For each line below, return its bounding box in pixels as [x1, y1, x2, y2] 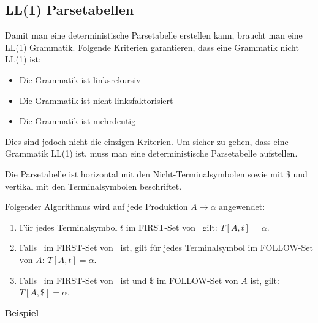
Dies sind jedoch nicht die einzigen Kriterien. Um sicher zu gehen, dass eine [5, 135, 289, 147]
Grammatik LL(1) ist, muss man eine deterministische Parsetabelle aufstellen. [5, 147, 298, 160]
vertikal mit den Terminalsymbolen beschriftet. [5, 179, 182, 192]
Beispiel [5, 306, 39, 319]
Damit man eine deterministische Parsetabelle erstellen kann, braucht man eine [5, 29, 303, 42]
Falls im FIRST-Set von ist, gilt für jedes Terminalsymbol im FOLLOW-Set [19, 241, 313, 254]
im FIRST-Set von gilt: [126, 220, 218, 233]
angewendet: [219, 200, 265, 213]
